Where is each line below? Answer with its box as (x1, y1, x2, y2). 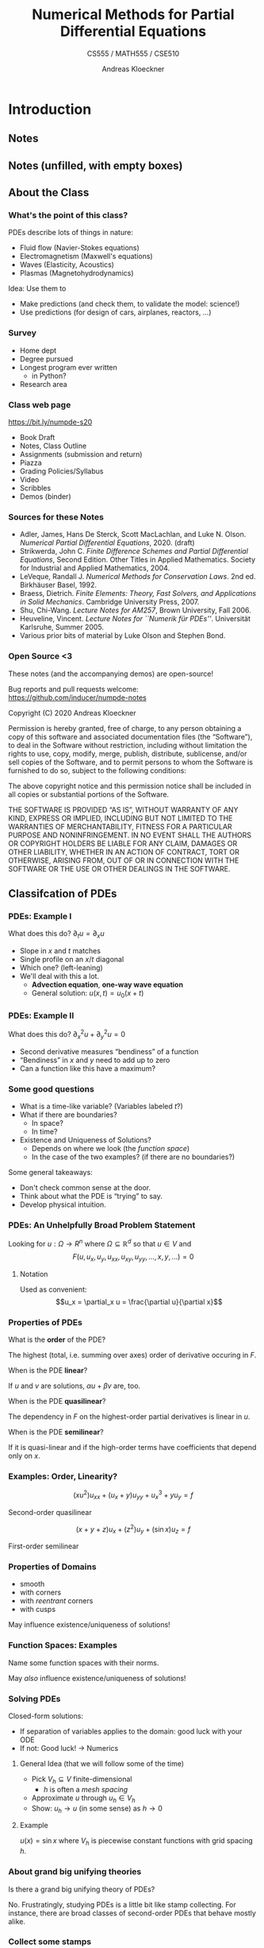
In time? (31, 1127, 58, 1136)
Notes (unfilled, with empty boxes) (8, 159, 184, 172)
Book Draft (19, 433, 55, 442)
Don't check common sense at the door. (19, 1182, 151, 1192)
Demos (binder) (19, 492, 71, 501)
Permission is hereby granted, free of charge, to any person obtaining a (8, 723, 242, 732)
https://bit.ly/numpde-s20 (8, 417, 93, 427)
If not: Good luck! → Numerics (19, 1744, 119, 1753)
